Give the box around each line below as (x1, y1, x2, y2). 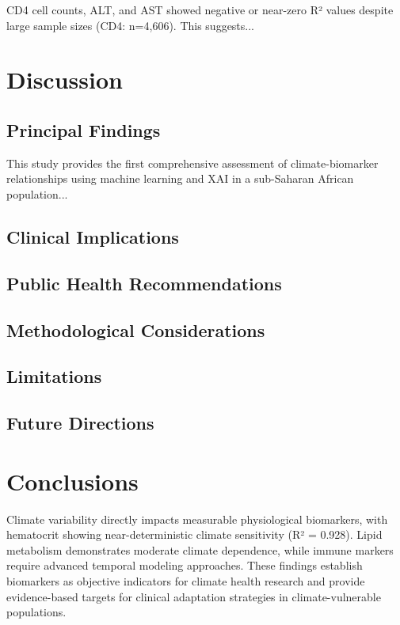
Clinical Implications (6, 224, 179, 248)
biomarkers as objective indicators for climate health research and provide (6, 572, 365, 589)
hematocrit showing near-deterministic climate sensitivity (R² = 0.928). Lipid (6, 526, 383, 543)
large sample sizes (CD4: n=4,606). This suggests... (6, 17, 255, 33)
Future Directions (6, 411, 154, 435)
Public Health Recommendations (6, 271, 282, 295)
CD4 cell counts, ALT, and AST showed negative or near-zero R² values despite (6, 2, 394, 17)
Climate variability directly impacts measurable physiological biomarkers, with (6, 510, 388, 527)
